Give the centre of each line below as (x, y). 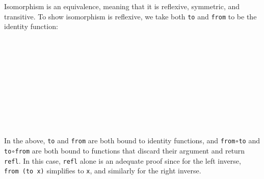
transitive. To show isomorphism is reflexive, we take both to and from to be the (130, 16)
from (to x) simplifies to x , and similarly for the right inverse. (103, 171)
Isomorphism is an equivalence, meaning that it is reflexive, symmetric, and (122, 6)
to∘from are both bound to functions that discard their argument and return (125, 150)
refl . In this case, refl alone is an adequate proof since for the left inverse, (123, 160)
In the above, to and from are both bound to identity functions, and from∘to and (132, 140)
